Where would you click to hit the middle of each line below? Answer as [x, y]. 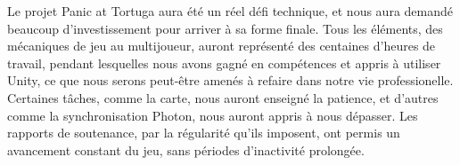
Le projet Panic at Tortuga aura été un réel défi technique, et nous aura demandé [230, 11]
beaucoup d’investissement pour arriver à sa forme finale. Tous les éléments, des [225, 28]
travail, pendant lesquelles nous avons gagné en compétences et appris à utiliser [224, 63]
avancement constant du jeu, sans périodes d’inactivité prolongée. [186, 149]
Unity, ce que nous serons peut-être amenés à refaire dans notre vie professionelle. [230, 80]
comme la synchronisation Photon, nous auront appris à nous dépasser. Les [213, 115]
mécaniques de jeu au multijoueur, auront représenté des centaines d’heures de [222, 46]
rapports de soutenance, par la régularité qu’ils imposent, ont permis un [204, 133]
